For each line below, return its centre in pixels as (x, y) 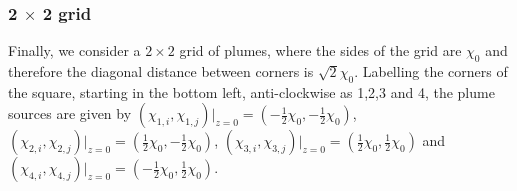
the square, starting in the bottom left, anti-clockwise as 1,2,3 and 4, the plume (251, 91)
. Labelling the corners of (431, 71)
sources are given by (70, 113)
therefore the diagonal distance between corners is (161, 71)
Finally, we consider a (74, 50)
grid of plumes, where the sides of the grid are (320, 50)
